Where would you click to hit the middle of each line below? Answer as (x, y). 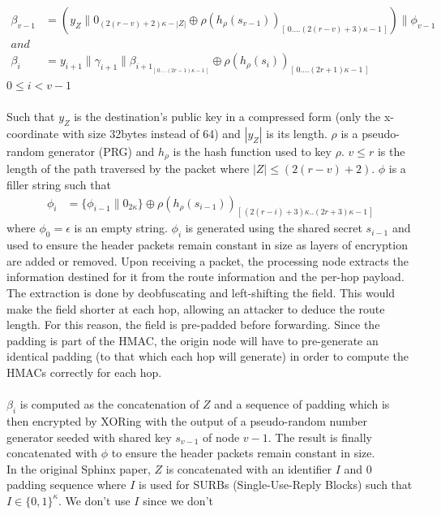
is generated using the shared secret (274, 228)
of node (221, 437)
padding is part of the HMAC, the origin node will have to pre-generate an (193, 340)
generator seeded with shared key (89, 437)
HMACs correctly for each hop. (84, 372)
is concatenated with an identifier (249, 468)
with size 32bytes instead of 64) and (151, 133)
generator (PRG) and (101, 151)
